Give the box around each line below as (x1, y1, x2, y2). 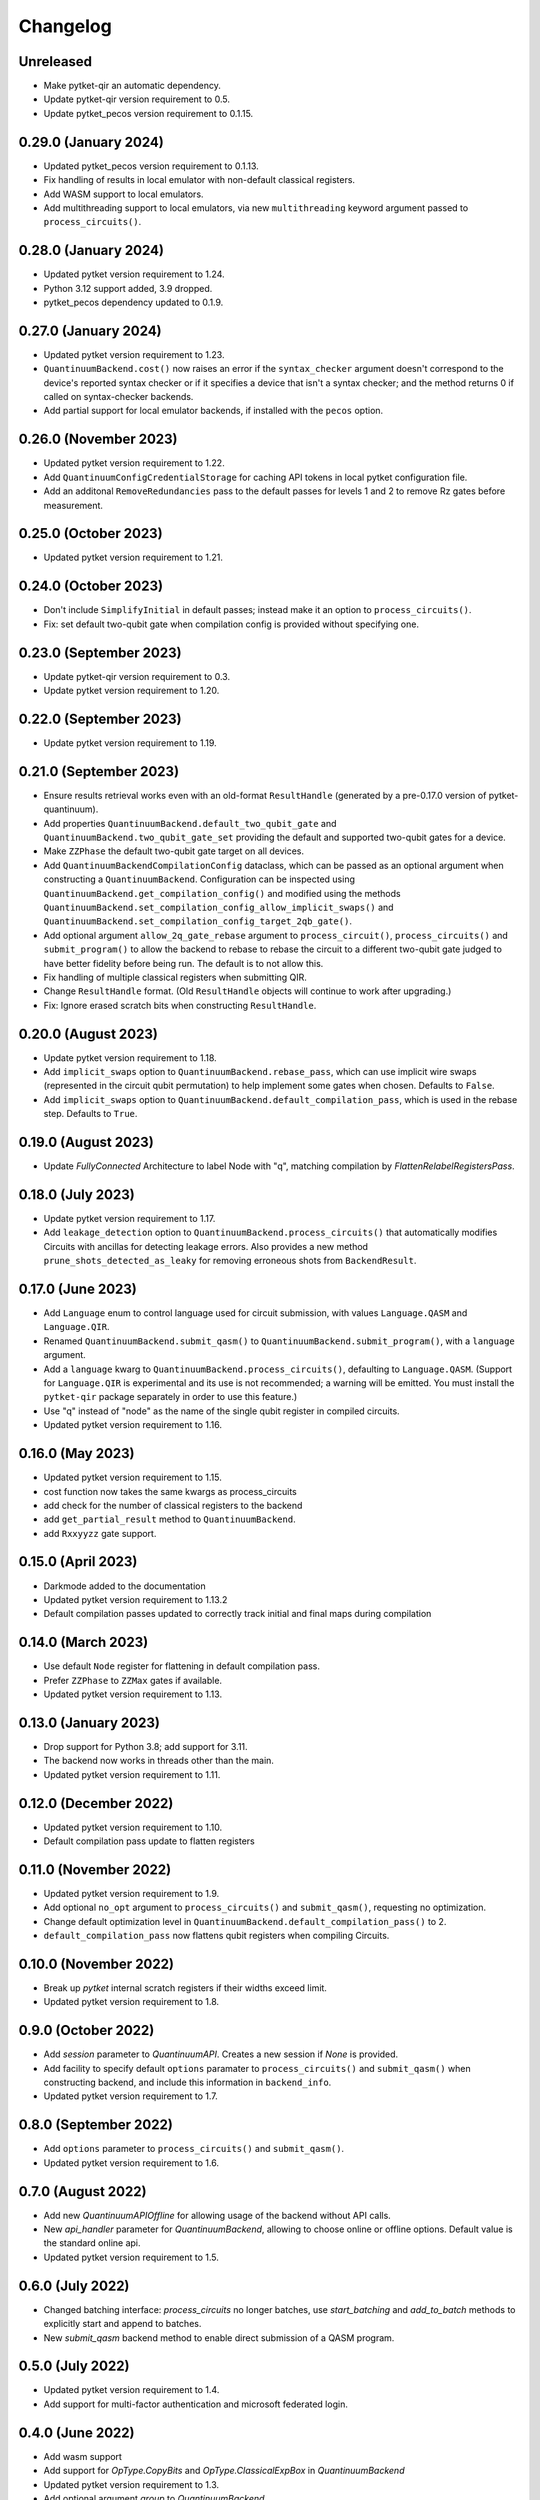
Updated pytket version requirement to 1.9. (43, 1887, 220, 1899)
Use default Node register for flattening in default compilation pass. (43, 1660, 320, 1672)
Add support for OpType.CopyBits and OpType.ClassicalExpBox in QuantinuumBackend (43, 2465, 405, 2477)
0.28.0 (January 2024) (18, 242, 165, 259)
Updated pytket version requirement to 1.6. (43, 2156, 220, 2169)
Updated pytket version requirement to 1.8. (43, 1996, 220, 2008)
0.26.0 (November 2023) (18, 431, 178, 448)
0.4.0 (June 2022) (18, 2424, 135, 2441)
